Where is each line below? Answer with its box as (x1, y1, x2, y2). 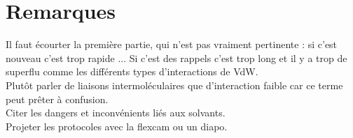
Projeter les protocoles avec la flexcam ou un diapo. (6, 118, 228, 133)
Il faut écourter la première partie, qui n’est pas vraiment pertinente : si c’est (6, 37, 338, 52)
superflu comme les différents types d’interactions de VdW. (6, 64, 258, 79)
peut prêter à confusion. (6, 91, 109, 106)
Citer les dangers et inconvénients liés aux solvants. (6, 105, 226, 120)
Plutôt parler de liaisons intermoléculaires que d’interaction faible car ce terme (6, 77, 343, 92)
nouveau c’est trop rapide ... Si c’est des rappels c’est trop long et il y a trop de (6, 50, 347, 65)
